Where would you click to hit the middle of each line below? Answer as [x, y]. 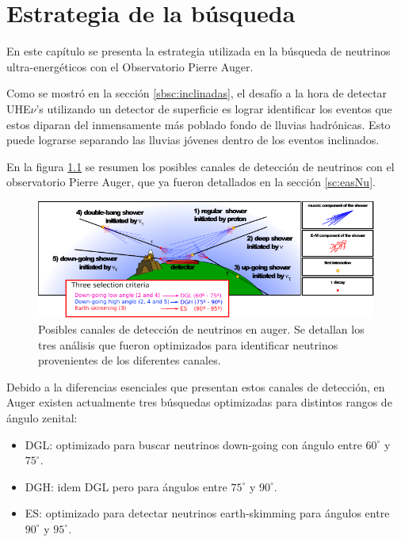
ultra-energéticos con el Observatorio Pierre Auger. [130, 66]
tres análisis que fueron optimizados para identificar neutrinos [188, 344]
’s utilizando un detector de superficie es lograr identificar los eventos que [214, 108]
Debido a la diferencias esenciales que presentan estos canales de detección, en [196, 386]
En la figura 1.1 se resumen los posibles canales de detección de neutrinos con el [200, 166]
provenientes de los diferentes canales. [130, 360]
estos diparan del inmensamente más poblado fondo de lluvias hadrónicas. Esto [199, 124]
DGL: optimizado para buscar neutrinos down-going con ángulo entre [193, 444]
